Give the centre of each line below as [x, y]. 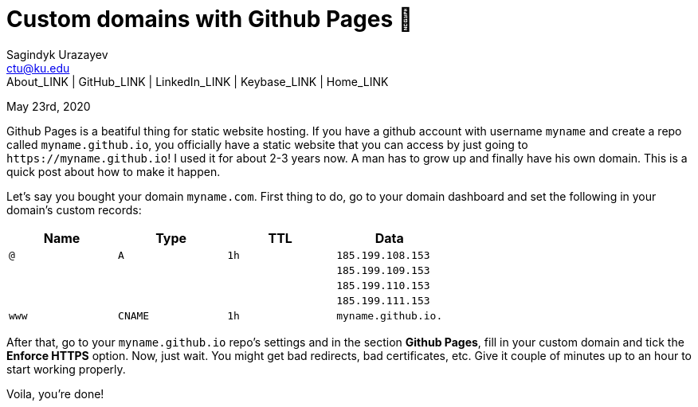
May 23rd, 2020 [49, 106]
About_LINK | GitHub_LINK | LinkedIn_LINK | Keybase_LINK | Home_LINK [198, 81]
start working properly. [66, 369]
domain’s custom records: [74, 209]
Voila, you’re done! [55, 393]
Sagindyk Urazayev [57, 54]
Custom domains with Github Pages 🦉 [210, 19]
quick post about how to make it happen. [114, 171]
